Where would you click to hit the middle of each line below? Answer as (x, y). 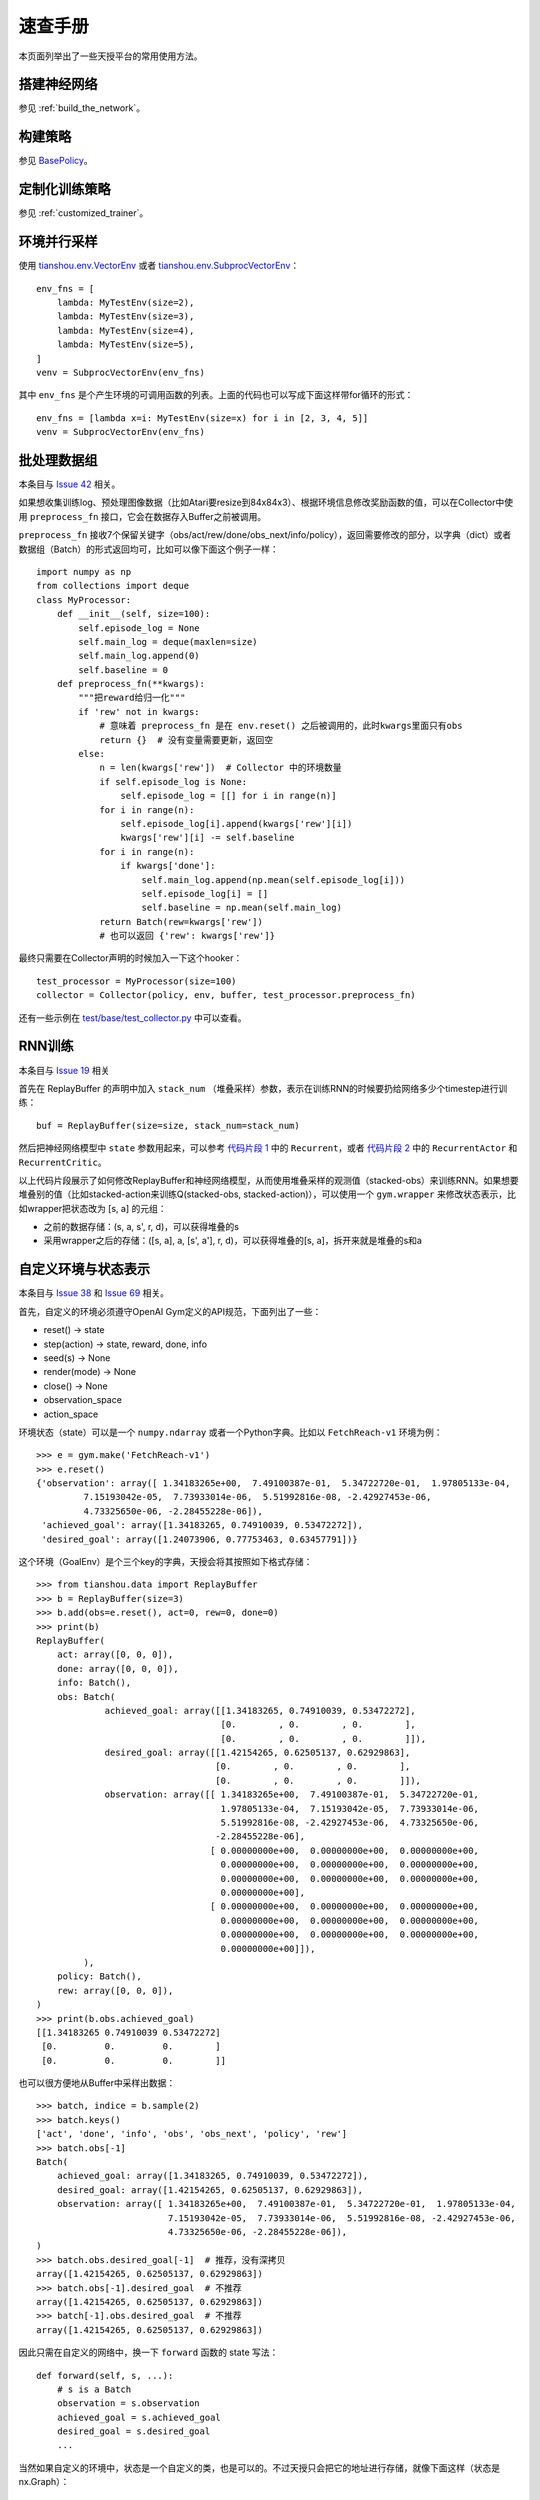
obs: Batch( (86, 1696)
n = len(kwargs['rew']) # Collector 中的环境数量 (220, 768)
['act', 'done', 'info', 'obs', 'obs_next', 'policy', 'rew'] (192, 2134)
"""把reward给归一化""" (132, 698)
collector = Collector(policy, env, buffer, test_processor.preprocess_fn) (226, 995)
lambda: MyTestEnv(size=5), (125, 344)
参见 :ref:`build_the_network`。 (81, 108)
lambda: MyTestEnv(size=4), (125, 330)
